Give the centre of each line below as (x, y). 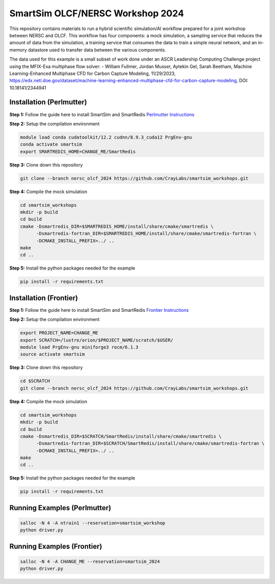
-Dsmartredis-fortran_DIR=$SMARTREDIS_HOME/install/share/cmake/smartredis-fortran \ (146, 234)
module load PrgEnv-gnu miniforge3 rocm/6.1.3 (79, 347)
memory (18, 50)
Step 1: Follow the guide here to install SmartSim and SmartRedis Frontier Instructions (99, 310)
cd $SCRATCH (35, 381)
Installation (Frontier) (44, 298)
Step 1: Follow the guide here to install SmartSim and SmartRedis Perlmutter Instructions (102, 114)
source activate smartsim (52, 354)
